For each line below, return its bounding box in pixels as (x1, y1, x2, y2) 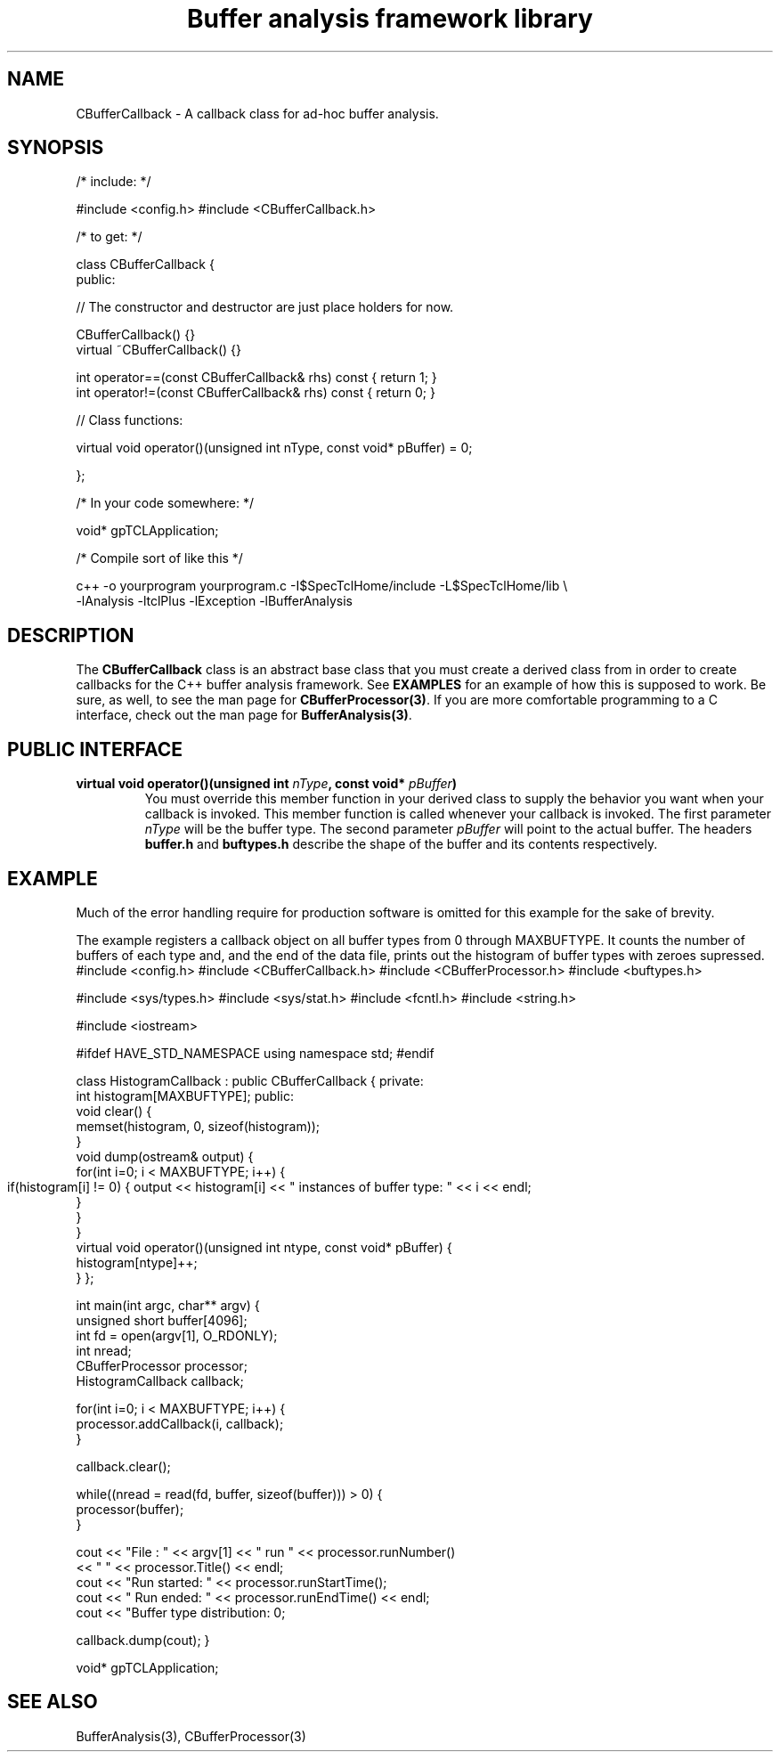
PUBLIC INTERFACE (7, 737, 183, 761)
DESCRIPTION (7, 623, 134, 647)
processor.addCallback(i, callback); (76, 1415, 284, 1431)
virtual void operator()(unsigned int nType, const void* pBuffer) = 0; (76, 440, 473, 456)
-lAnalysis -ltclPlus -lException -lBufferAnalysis (76, 593, 353, 609)
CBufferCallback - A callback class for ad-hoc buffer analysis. (76, 105, 439, 121)
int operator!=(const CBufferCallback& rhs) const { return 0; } (76, 385, 435, 401)
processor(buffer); (76, 1501, 184, 1517)
